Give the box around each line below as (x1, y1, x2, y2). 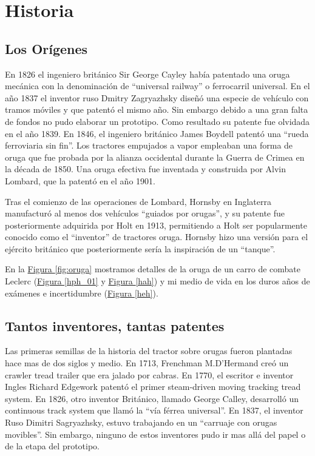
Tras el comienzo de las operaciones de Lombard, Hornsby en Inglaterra (5, 195, 271, 207)
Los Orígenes (5, 39, 88, 58)
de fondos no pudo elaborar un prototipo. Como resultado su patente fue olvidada (5, 115, 310, 127)
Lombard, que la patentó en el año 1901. (5, 174, 155, 187)
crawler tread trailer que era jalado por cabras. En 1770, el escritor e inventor (5, 368, 294, 381)
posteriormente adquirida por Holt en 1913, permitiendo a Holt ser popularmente (5, 218, 307, 231)
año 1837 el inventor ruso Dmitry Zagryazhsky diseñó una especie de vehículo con (5, 91, 309, 104)
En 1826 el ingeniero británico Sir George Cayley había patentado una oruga (5, 67, 290, 80)
